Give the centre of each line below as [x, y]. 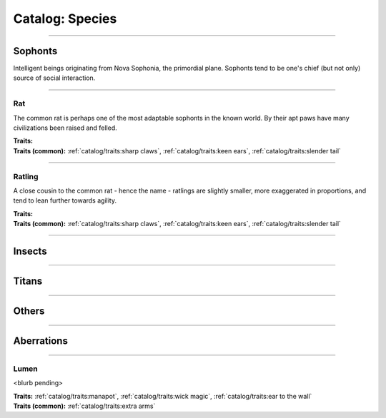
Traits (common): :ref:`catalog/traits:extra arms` [84, 406]
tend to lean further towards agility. [65, 200]
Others [29, 311]
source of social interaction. [54, 78]
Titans [28, 281]
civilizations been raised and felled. [65, 128]
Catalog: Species [65, 19]
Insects [30, 251]
